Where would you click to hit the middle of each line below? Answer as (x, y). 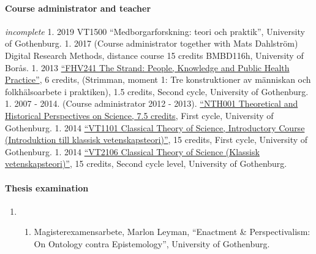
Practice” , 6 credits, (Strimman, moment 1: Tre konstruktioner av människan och (158, 79)
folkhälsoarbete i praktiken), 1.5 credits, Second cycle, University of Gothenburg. (157, 91)
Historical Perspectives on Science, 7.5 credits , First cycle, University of (139, 115)
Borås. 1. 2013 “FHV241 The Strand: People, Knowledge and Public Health (147, 67)
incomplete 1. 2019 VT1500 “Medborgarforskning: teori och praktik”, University (155, 31)
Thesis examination (47, 187)
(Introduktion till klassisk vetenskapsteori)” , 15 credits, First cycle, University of (156, 140)
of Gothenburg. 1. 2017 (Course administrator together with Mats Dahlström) (152, 43)
